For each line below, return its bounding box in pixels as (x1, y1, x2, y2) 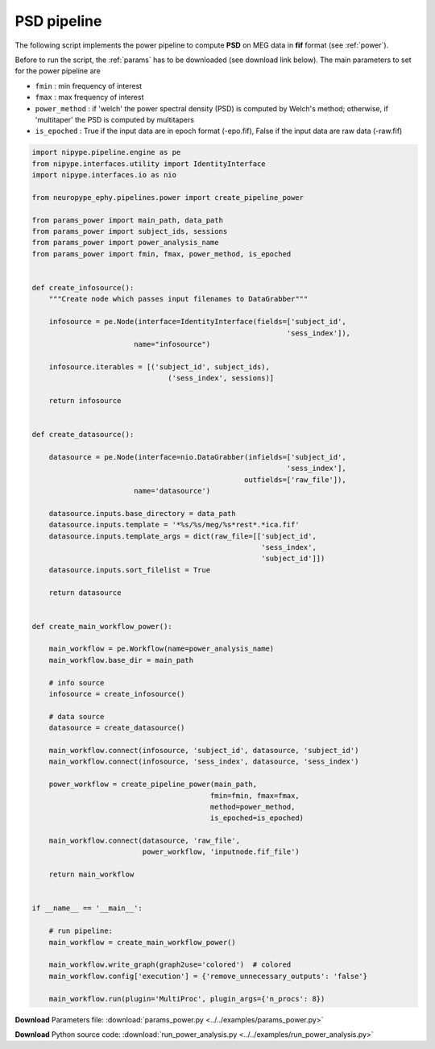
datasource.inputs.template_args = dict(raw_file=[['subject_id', (48, 531, 317, 540)
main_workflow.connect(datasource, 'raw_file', (48, 836, 241, 846)
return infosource (48, 396, 122, 405)
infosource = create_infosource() (48, 689, 185, 699)
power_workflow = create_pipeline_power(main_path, (48, 780, 258, 789)
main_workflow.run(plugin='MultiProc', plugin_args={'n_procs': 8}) (48, 994, 325, 1003)
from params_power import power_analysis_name (31, 238, 219, 248)
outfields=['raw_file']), (244, 475, 346, 484)
